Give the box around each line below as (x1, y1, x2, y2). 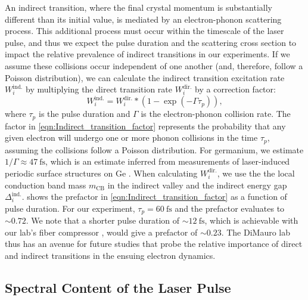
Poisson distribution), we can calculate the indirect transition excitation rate (5, 71, 285, 83)
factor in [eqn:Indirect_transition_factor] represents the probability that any (5, 119, 286, 132)
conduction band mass (5, 178, 86, 191)
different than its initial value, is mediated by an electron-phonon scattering (5, 13, 282, 25)
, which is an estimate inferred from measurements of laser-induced (45, 155, 290, 168)
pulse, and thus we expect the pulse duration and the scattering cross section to (5, 36, 297, 48)
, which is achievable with (204, 214, 298, 227)
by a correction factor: (195, 83, 276, 95)
